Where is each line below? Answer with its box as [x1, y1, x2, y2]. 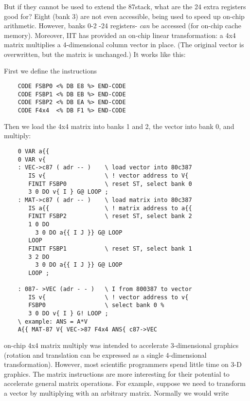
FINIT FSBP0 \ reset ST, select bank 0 [28, 180, 192, 187]
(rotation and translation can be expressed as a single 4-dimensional [4, 349, 207, 360]
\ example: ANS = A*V [18, 318, 88, 325]
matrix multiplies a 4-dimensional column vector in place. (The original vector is [4, 39, 244, 50]
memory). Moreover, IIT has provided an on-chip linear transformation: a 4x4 [4, 30, 236, 40]
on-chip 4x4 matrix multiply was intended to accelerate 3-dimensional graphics [4, 340, 239, 350]
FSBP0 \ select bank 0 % [28, 302, 164, 309]
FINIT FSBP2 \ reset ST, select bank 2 [28, 213, 192, 220]
